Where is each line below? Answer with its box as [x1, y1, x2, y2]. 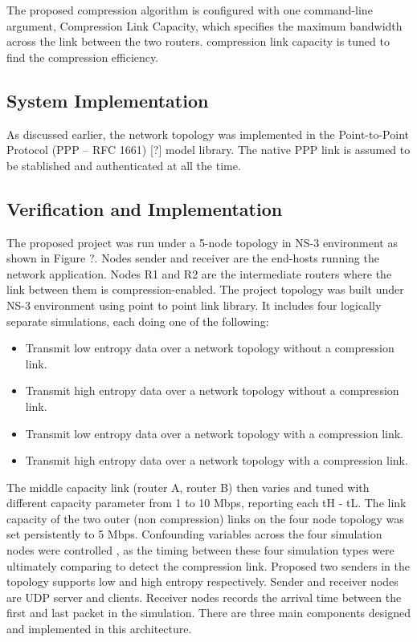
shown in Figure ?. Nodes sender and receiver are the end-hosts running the [6, 250, 379, 266]
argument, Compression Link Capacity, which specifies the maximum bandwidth [6, 17, 403, 34]
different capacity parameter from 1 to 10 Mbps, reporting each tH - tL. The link [6, 494, 407, 511]
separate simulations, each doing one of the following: [6, 312, 269, 329]
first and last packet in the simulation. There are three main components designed [6, 604, 411, 621]
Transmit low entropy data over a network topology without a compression [25, 339, 395, 356]
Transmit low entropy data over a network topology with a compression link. [25, 425, 403, 441]
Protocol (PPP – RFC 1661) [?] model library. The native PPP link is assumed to [6, 141, 411, 158]
